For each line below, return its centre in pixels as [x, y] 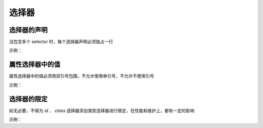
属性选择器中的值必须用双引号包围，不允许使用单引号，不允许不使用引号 [82, 76]
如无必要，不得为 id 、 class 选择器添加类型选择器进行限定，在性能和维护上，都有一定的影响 [102, 110]
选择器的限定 [28, 99]
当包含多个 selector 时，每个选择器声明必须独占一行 [61, 42]
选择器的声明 [28, 30]
